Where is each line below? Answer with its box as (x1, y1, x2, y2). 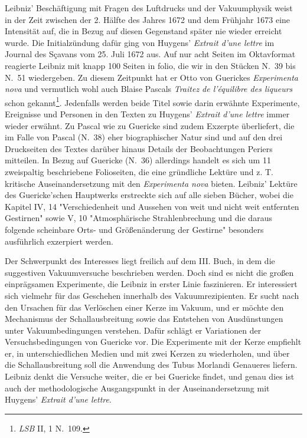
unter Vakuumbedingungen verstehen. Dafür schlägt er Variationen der (5, 324, 262, 336)
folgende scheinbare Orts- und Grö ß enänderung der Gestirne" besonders (5, 223, 264, 235)
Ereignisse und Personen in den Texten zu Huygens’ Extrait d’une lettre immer (5, 108, 290, 120)
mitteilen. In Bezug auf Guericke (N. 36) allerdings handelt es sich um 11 (5, 154, 271, 166)
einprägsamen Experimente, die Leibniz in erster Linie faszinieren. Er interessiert (5, 278, 298, 290)
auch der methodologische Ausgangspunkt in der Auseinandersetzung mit (5, 381, 270, 394)
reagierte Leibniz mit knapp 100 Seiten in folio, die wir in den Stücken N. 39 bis (5, 59, 296, 71)
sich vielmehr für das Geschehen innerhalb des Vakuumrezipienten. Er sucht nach (5, 289, 299, 301)
